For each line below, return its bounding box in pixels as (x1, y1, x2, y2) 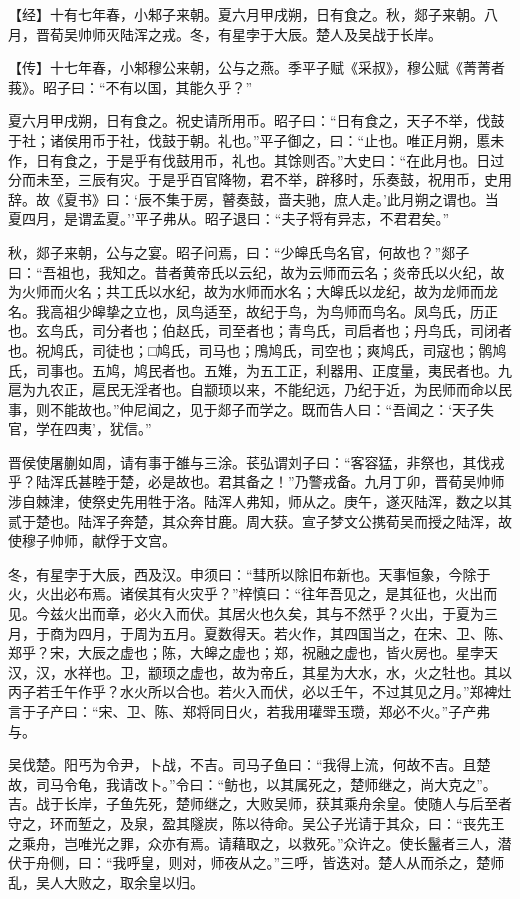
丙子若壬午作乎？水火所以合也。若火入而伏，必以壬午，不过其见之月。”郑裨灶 (8, 681, 512, 702)
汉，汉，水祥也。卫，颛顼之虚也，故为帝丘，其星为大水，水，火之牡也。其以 (8, 661, 512, 682)
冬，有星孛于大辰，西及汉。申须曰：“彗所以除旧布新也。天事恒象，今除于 (8, 563, 491, 584)
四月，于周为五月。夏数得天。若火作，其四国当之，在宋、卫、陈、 (77, 622, 512, 643)
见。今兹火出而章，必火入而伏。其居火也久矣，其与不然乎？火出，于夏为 (8, 603, 484, 624)
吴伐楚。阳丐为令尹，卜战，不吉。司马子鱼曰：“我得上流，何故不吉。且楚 (8, 754, 491, 775)
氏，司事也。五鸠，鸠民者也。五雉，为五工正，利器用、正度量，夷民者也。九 (8, 359, 512, 380)
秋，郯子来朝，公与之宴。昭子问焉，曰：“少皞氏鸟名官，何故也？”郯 (8, 241, 456, 262)
